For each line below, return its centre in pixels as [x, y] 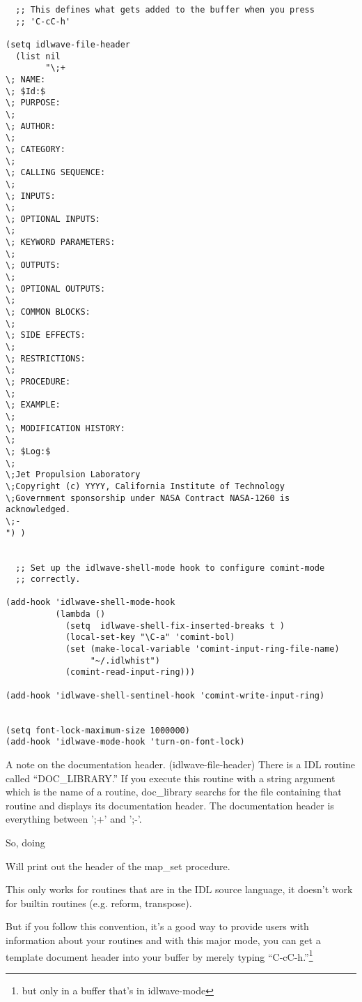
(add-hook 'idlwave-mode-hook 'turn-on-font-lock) [125, 742]
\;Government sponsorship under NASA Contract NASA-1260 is [148, 498]
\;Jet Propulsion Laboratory [73, 475]
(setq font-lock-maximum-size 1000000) [98, 730]
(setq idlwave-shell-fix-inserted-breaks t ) [175, 626]
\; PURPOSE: [33, 103]
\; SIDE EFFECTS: [46, 335]
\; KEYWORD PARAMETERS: [61, 242]
